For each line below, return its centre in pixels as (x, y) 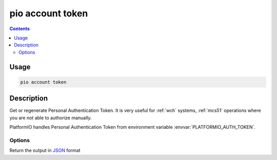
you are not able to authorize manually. (51, 118)
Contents (20, 29)
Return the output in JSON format (45, 150)
